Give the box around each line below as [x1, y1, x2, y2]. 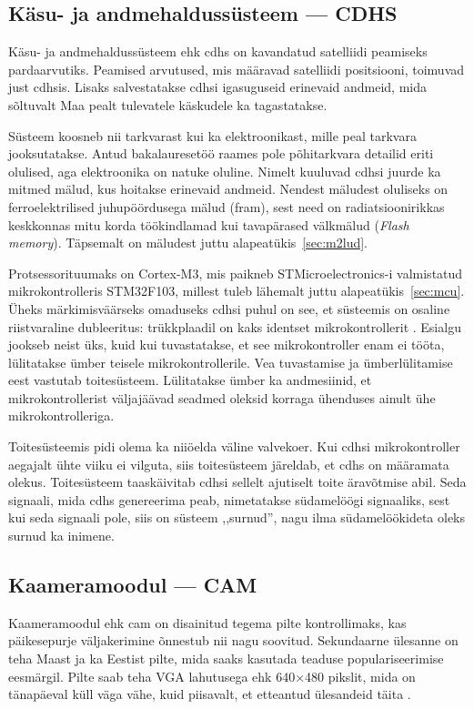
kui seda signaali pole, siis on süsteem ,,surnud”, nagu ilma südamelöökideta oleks [8, 508, 466, 527]
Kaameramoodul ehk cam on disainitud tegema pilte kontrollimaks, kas [8, 613, 407, 632]
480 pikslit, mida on [305, 666, 416, 685]
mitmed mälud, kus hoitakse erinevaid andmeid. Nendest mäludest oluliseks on [8, 179, 449, 198]
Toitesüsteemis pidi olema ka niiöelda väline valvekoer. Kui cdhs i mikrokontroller [8, 437, 460, 456]
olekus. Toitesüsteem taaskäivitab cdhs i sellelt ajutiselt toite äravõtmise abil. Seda [8, 472, 467, 491]
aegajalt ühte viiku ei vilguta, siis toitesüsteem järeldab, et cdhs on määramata [8, 454, 449, 473]
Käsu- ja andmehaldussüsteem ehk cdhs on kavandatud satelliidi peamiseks [8, 42, 428, 61]
